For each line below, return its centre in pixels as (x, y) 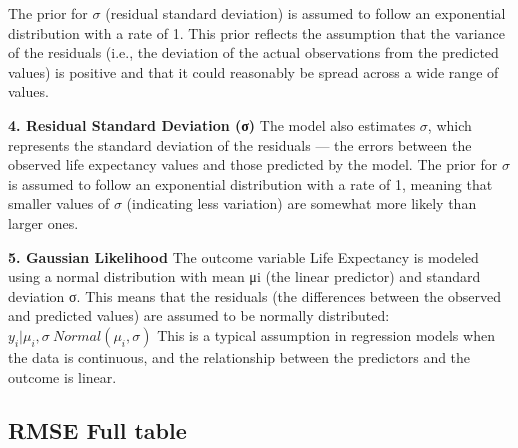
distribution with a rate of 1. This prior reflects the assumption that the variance (256, 32)
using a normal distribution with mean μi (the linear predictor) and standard (244, 276)
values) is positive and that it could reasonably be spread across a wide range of (253, 71)
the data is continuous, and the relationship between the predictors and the (239, 356)
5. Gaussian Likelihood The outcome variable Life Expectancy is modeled (243, 256)
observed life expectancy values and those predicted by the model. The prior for (253, 164)
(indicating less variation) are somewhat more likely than (301, 203)
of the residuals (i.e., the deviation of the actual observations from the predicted (253, 52)
